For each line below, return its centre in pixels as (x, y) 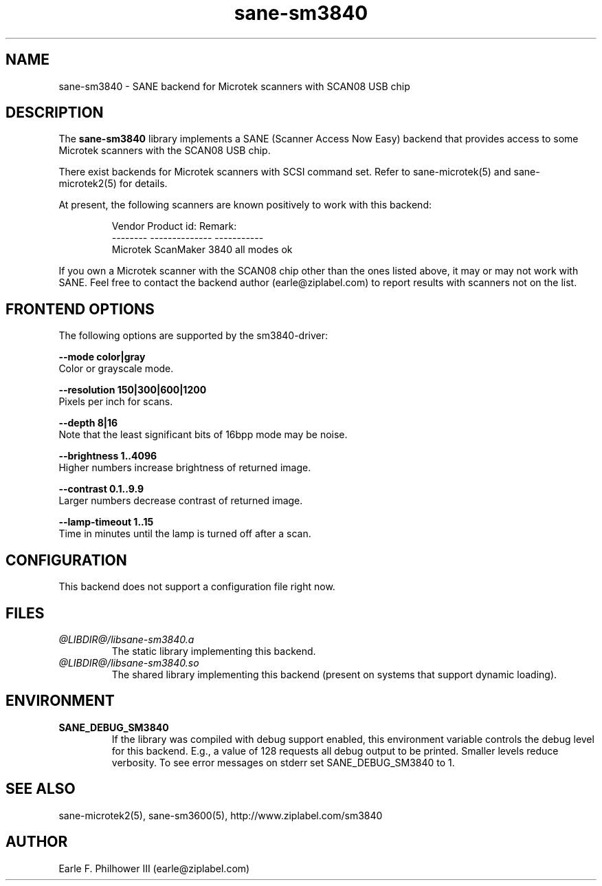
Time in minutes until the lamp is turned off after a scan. (185, 534)
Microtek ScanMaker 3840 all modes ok (202, 250)
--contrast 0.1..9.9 (101, 489)
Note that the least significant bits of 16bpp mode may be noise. (203, 435)
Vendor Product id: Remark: (174, 226)
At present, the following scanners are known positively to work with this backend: (245, 205)
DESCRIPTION (55, 113)
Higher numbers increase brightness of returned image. (185, 468)
